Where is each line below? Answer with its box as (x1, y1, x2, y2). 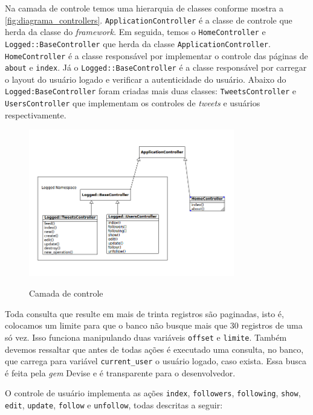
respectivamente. (5, 108, 66, 121)
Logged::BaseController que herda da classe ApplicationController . (5, 37, 271, 50)
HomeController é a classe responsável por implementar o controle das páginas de (5, 49, 308, 62)
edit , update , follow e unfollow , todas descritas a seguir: (5, 399, 223, 411)
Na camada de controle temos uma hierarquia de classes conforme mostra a (5, 2, 283, 14)
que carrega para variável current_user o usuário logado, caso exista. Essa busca (5, 355, 306, 367)
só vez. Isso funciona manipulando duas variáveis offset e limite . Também (5, 330, 287, 343)
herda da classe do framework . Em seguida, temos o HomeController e (5, 25, 266, 38)
